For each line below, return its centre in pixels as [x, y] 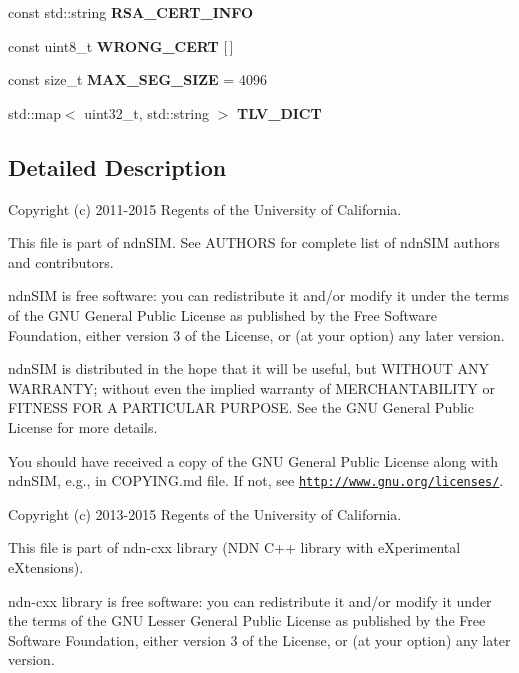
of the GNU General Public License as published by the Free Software [222, 314]
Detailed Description [117, 166]
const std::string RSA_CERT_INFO [131, 12]
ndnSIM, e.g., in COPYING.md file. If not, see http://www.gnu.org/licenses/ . [256, 480]
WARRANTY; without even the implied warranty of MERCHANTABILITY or [252, 387]
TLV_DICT [279, 112]
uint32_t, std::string [146, 112]
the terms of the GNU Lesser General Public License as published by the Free [247, 620]
